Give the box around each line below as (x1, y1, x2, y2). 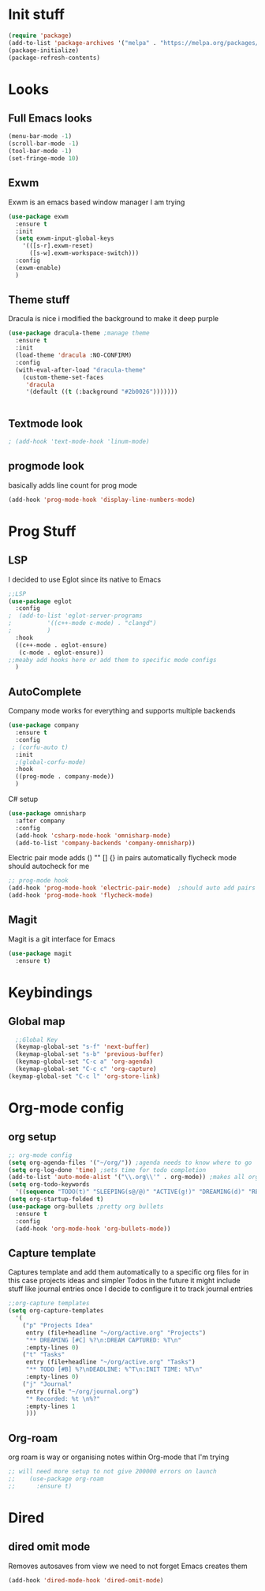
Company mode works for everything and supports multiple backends (8, 706, 236, 716)
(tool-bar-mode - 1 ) (8, 148, 73, 155)
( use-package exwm (8, 212, 69, 220)
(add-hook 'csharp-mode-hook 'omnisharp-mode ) (15, 831, 171, 840)
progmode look (8, 459, 84, 473)
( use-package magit (8, 949, 73, 957)
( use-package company (8, 721, 80, 729)
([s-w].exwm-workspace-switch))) (28, 249, 140, 257)
